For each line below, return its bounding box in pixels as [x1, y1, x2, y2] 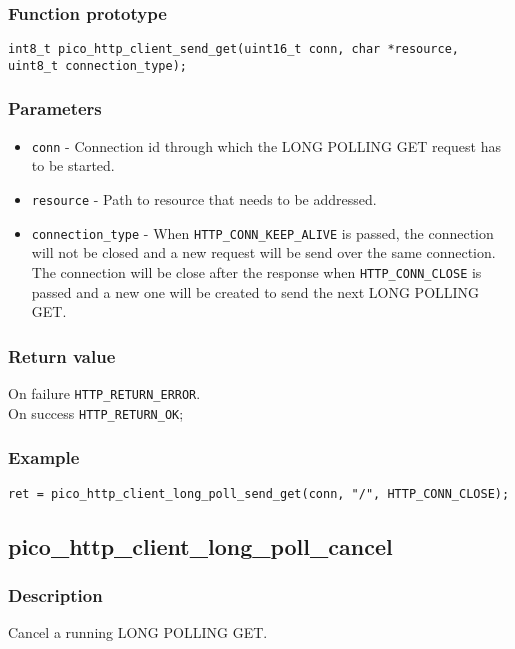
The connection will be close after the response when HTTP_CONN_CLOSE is [31, 261, 482, 282]
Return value [8, 343, 116, 368]
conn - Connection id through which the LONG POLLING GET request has [31, 135, 502, 156]
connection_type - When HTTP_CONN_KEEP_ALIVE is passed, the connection [31, 222, 494, 243]
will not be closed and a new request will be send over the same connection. [31, 242, 496, 263]
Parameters [8, 96, 102, 121]
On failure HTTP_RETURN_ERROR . [8, 382, 201, 403]
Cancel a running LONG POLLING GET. [8, 622, 268, 643]
